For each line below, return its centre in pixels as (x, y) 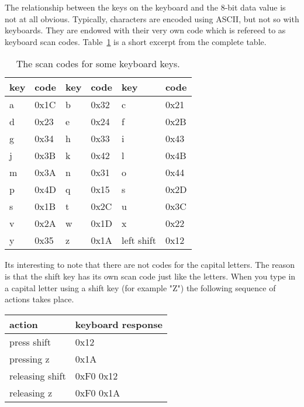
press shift (30, 342)
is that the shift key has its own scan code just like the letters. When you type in (150, 276)
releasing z (31, 392)
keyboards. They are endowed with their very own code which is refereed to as (145, 30)
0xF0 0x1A (98, 392)
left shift (139, 240)
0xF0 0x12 (96, 375)
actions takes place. (39, 299)
